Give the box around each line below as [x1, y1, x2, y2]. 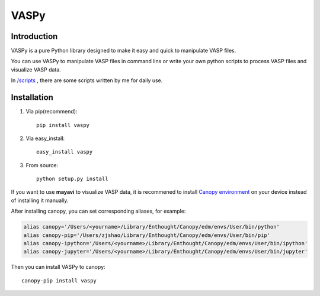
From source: [25, 161, 59, 168]
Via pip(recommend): [25, 108, 78, 115]
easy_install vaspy [36, 148, 93, 155]
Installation [11, 92, 53, 103]
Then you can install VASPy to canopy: [11, 264, 106, 271]
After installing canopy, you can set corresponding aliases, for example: [11, 207, 186, 215]
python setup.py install [36, 175, 108, 183]
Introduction [11, 31, 58, 41]
